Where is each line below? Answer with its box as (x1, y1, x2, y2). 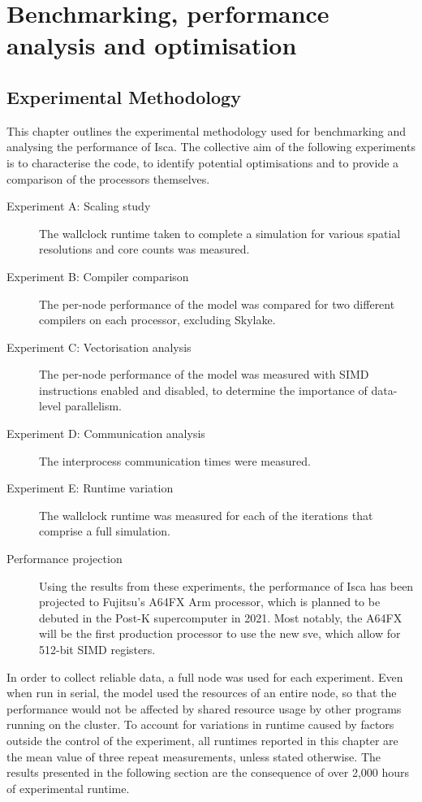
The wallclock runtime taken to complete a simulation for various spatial (39, 224, 401, 241)
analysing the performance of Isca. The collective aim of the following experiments (6, 138, 416, 155)
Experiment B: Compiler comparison (6, 267, 189, 284)
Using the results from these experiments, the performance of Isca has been (39, 577, 414, 594)
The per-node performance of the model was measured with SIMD (39, 366, 369, 383)
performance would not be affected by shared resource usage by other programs (6, 700, 402, 717)
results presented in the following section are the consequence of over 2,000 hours (6, 764, 410, 781)
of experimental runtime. (6, 779, 130, 796)
